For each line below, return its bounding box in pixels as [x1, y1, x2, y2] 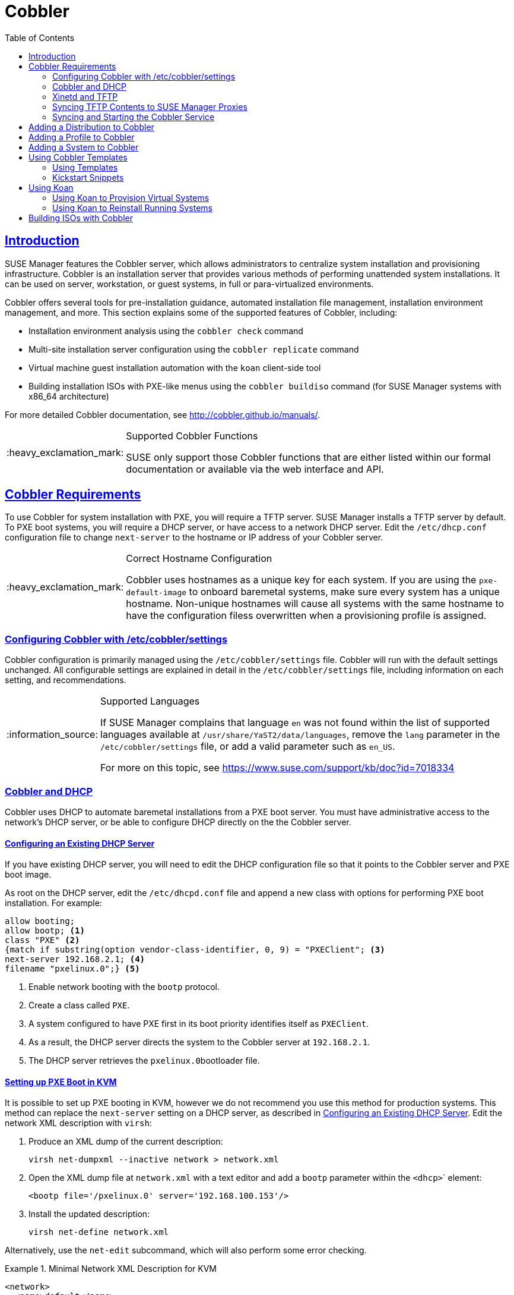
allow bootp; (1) [5, 926, 85, 936]
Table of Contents [5, 32, 75, 43]
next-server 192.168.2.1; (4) [5, 954, 145, 964]
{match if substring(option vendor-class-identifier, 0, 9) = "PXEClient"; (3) [5, 945, 385, 955]
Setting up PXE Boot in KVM [5, 1076, 117, 1087]
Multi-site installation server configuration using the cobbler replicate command [28, 344, 359, 354]
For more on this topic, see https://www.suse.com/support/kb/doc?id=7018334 [100, 762, 455, 774]
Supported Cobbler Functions [126, 429, 258, 442]
